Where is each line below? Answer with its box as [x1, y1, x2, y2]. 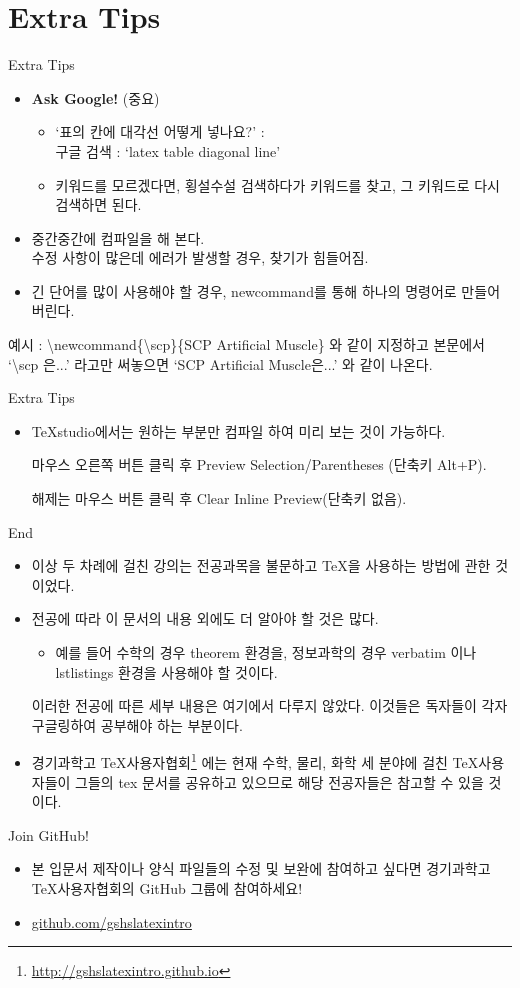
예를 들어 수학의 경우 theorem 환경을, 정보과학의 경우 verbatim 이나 [55, 642, 477, 662]
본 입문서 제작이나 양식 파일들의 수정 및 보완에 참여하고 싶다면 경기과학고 [31, 858, 491, 879]
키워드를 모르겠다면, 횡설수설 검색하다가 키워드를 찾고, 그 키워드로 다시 [55, 174, 500, 195]
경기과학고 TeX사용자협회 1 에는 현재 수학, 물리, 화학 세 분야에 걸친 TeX [31, 749, 479, 773]
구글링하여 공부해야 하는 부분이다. [31, 714, 243, 735]
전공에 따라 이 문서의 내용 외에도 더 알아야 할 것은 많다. [31, 608, 379, 629]
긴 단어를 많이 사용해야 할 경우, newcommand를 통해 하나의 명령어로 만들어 [31, 280, 501, 301]
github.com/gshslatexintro [31, 911, 192, 932]
